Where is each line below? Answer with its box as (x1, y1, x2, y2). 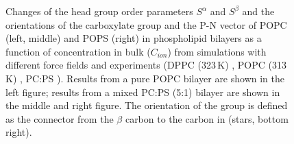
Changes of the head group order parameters (5, 4, 193, 18)
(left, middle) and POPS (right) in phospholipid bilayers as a (5, 31, 262, 45)
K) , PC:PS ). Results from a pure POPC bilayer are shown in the (5, 71, 284, 85)
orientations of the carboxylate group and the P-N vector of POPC (5, 17, 287, 32)
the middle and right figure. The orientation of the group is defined (5, 98, 288, 112)
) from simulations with (167, 44, 267, 58)
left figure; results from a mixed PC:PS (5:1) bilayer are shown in (5, 84, 280, 99)
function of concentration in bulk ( (5, 44, 151, 58)
